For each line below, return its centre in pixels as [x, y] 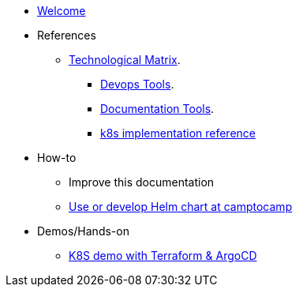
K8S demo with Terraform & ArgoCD [163, 255]
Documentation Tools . [157, 109]
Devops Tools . [137, 84]
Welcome [62, 11]
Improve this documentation [142, 182]
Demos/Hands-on [83, 231]
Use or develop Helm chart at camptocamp [181, 207]
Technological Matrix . [125, 60]
